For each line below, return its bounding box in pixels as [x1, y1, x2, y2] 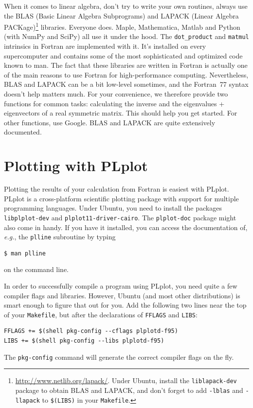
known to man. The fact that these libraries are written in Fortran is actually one [4, 60, 248, 70]
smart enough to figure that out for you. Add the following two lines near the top [4, 300, 247, 310]
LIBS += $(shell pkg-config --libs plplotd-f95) [4, 337, 164, 345]
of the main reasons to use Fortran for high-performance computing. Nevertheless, [4, 69, 249, 79]
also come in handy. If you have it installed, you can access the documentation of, [4, 222, 248, 232]
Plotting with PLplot [4, 155, 148, 175]
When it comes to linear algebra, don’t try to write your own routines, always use [4, 1, 248, 11]
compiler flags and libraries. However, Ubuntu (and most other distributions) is [4, 290, 240, 300]
